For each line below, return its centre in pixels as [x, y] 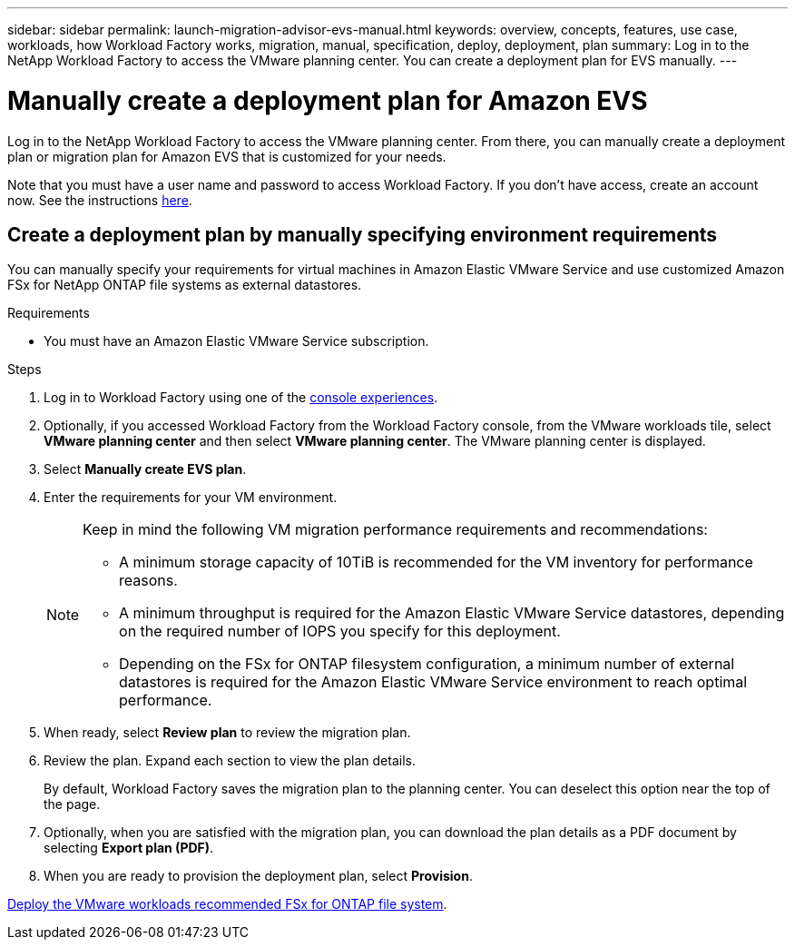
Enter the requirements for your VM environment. [191, 498]
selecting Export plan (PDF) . [129, 848]
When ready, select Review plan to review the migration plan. [227, 733]
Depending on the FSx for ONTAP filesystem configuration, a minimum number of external [427, 664]
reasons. [148, 581]
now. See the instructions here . [100, 200]
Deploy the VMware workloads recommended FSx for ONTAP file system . [227, 904]
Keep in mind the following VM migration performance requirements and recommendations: [395, 530]
